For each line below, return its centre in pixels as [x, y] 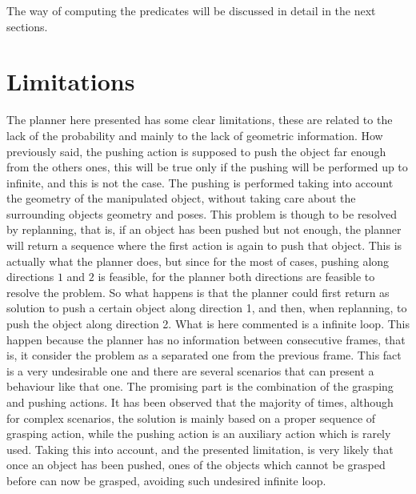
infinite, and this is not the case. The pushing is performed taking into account [200, 182]
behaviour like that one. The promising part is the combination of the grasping [200, 386]
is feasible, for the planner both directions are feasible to [236, 277]
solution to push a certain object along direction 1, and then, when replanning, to [207, 308]
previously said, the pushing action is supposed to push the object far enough [196, 151]
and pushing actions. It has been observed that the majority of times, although [200, 402]
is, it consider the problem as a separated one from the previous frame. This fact [204, 355]
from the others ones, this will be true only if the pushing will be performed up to [207, 167]
